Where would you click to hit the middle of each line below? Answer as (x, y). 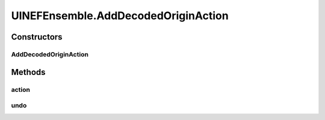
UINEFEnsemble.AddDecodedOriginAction (120, 16)
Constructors (37, 37)
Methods (28, 72)
